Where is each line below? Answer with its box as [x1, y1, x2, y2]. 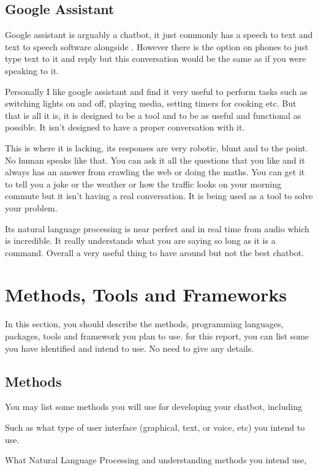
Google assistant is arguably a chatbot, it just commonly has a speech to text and [5, 28, 313, 41]
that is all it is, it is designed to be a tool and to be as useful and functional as [5, 108, 301, 121]
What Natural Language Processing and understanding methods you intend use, [5, 453, 307, 466]
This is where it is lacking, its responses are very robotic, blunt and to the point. [5, 141, 308, 154]
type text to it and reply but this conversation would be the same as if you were [5, 52, 306, 65]
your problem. [5, 201, 58, 214]
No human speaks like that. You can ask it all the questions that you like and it [5, 153, 305, 166]
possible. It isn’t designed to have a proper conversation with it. [5, 121, 245, 134]
